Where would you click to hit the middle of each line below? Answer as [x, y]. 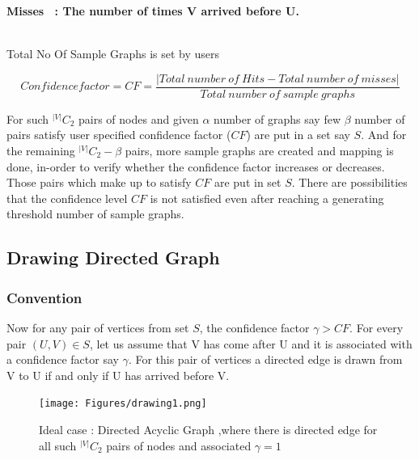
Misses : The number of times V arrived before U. [153, 11]
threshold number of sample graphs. [95, 214]
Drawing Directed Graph [113, 257]
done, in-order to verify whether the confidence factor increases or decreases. [196, 166]
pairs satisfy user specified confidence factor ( [119, 135]
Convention [44, 297]
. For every [377, 327]
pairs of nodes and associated [179, 445]
